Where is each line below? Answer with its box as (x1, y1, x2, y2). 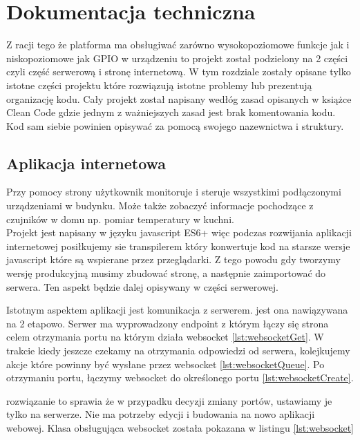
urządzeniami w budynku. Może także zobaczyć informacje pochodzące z (6, 198, 314, 213)
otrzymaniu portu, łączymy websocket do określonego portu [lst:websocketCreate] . (6, 370, 354, 385)
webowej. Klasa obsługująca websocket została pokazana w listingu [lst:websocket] (6, 420, 354, 434)
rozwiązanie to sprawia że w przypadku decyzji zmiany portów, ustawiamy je (6, 393, 332, 408)
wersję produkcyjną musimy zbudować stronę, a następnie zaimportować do (6, 266, 326, 280)
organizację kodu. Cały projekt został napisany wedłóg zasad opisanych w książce (6, 91, 352, 106)
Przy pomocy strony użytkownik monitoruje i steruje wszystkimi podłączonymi (6, 184, 341, 199)
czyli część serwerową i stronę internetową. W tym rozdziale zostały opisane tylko (6, 64, 351, 79)
